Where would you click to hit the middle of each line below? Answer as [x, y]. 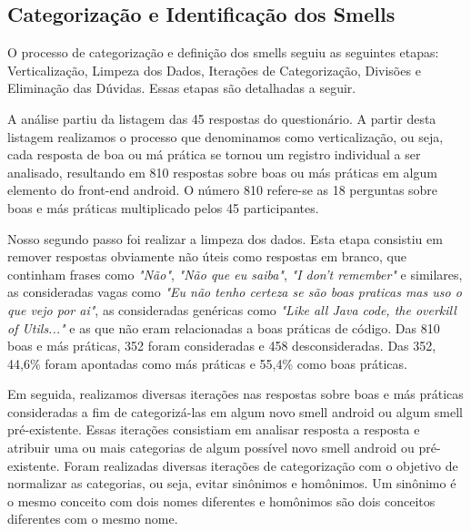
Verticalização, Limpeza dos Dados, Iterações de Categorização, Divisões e [214, 70]
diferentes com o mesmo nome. [93, 519]
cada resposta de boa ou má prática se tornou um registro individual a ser [214, 154]
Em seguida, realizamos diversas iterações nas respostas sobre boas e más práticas [235, 394]
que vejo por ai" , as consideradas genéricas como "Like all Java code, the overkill [232, 309]
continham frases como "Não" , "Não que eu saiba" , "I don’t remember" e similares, [235, 274]
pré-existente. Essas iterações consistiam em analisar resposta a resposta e [214, 429]
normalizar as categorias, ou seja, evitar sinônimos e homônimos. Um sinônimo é [232, 483]
